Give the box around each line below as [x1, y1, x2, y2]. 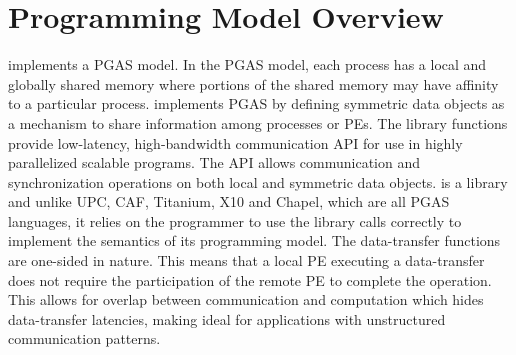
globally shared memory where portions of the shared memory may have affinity [8, 73, 499, 94]
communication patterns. [8, 328, 161, 349]
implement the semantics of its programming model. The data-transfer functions [8, 230, 501, 251]
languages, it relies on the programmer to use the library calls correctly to [8, 210, 462, 231]
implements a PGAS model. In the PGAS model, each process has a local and [8, 54, 487, 75]
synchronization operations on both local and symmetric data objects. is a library [8, 171, 508, 192]
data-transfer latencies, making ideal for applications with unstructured [8, 308, 446, 329]
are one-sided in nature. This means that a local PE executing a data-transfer [8, 250, 485, 271]
